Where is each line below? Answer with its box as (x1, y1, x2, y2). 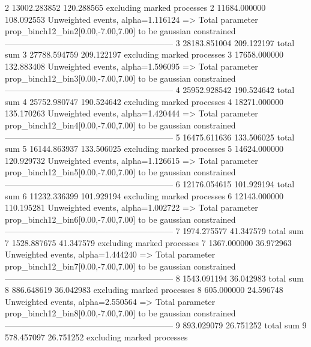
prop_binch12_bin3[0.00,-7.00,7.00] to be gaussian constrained (5, 71, 236, 84)
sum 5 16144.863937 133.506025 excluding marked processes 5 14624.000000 (5, 142, 283, 155)
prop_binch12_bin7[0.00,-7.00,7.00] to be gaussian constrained (5, 260, 236, 273)
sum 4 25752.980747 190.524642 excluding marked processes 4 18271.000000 (5, 95, 283, 107)
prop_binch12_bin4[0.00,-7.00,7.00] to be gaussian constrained (5, 118, 236, 131)
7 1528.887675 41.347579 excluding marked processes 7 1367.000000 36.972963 (5, 236, 292, 249)
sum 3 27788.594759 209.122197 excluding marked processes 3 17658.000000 (5, 48, 283, 61)
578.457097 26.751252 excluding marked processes (5, 330, 188, 343)
